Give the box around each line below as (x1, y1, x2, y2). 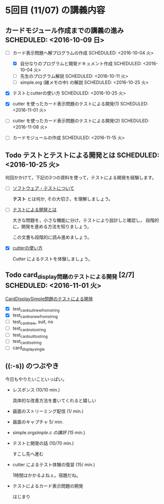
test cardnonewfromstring (12, 312, 58, 320)
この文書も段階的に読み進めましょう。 (12, 234, 92, 240)
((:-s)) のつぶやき (5, 362, 59, 370)
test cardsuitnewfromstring (12, 306, 60, 313)
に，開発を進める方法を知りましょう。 (12, 224, 92, 230)
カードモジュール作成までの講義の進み (5, 26, 124, 35)
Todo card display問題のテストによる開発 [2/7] (5, 270, 135, 280)
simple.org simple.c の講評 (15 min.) (12, 429, 86, 435)
